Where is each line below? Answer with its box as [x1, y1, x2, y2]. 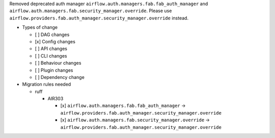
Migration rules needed [22, 81, 71, 88]
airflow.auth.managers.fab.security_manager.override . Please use [9, 8, 172, 14]
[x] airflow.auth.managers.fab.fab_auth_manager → [60, 102, 186, 109]
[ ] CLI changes [35, 52, 67, 59]
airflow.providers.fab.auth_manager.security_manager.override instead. [9, 15, 188, 21]
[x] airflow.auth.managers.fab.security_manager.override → [60, 117, 210, 123]
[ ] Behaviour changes [35, 60, 81, 66]
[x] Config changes [35, 38, 76, 44]
